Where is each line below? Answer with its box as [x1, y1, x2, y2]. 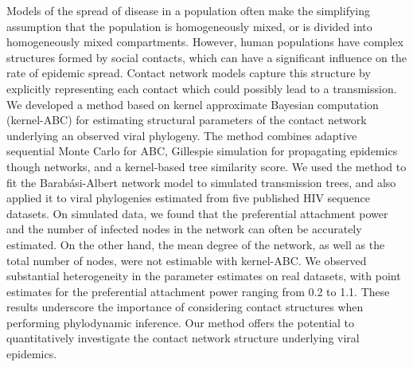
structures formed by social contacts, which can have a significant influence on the [6, 49, 407, 65]
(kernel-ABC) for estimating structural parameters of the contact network [6, 111, 367, 128]
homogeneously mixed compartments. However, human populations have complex [6, 33, 403, 50]
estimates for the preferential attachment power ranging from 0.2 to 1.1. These [6, 283, 390, 299]
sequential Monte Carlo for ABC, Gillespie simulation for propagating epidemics [6, 143, 398, 159]
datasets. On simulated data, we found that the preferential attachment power [6, 205, 388, 221]
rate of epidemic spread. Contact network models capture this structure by [6, 64, 371, 81]
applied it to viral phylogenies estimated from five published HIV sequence [6, 189, 370, 206]
